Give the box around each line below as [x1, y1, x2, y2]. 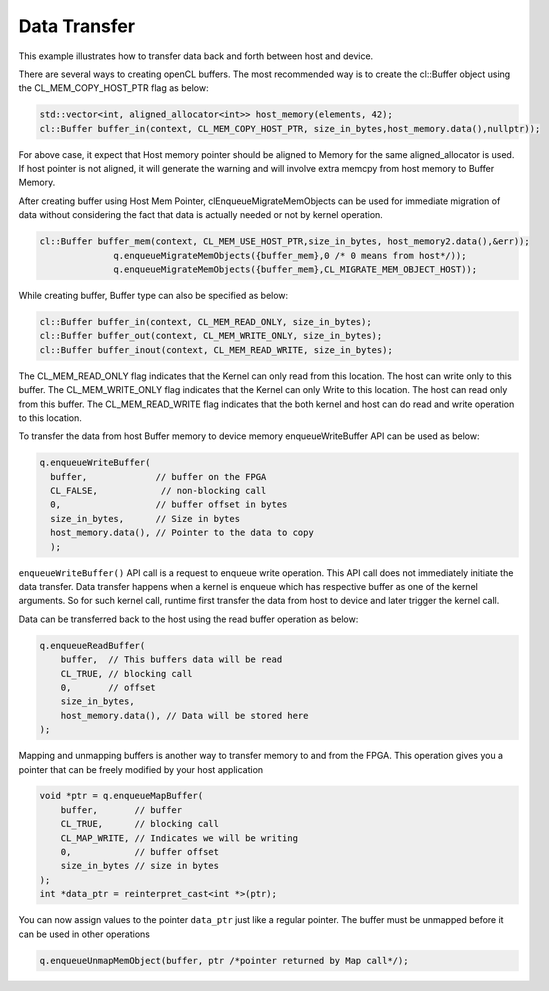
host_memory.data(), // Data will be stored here [60, 710, 309, 721]
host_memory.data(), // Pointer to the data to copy [50, 527, 314, 539]
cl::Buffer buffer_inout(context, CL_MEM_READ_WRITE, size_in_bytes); [39, 344, 394, 355]
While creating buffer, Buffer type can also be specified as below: [18, 290, 289, 301]
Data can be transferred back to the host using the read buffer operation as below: [18, 613, 359, 625]
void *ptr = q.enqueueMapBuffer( [39, 790, 204, 802]
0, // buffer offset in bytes [50, 499, 288, 510]
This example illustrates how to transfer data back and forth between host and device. [18, 50, 374, 62]
